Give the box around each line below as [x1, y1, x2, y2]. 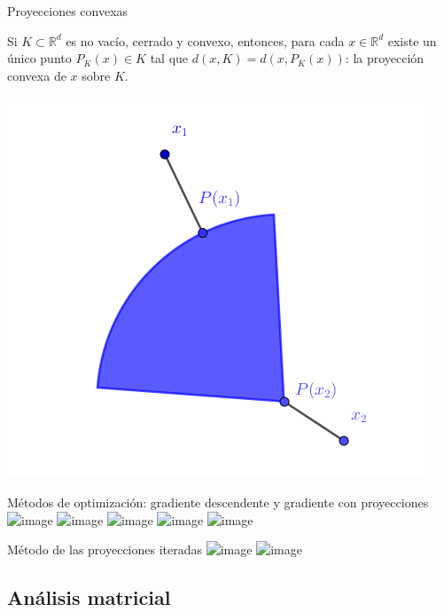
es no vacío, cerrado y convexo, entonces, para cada [66, 31, 345, 50]
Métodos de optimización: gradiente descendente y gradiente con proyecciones [7, 492, 429, 511]
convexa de [7, 66, 66, 84]
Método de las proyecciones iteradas [7, 540, 203, 559]
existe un [387, 31, 437, 50]
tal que [150, 49, 189, 67]
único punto [7, 49, 72, 67]
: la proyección [345, 49, 425, 67]
